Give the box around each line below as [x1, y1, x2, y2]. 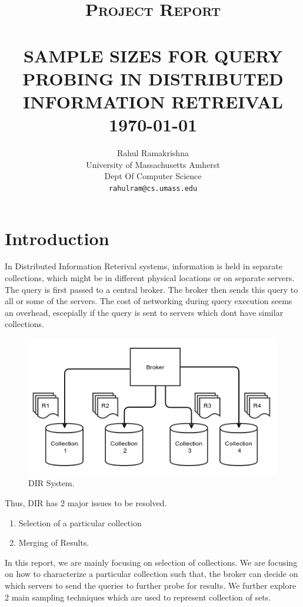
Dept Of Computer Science [104, 170, 202, 182]
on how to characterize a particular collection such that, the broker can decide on [5, 568, 298, 580]
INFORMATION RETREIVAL [23, 89, 283, 113]
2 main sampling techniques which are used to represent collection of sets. [5, 590, 271, 603]
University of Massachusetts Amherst [86, 158, 220, 170]
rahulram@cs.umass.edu [108, 184, 198, 193]
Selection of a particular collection [18, 516, 142, 529]
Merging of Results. [18, 536, 89, 549]
